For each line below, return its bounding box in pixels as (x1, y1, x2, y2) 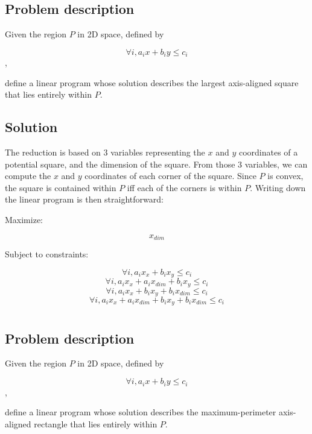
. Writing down (250, 181, 306, 193)
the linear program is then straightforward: (5, 193, 164, 206)
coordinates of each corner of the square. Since (84, 169, 256, 182)
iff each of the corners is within (127, 181, 242, 193)
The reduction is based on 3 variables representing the (5, 146, 205, 159)
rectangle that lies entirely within (34, 417, 158, 430)
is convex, (267, 169, 304, 182)
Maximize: (5, 213, 43, 225)
